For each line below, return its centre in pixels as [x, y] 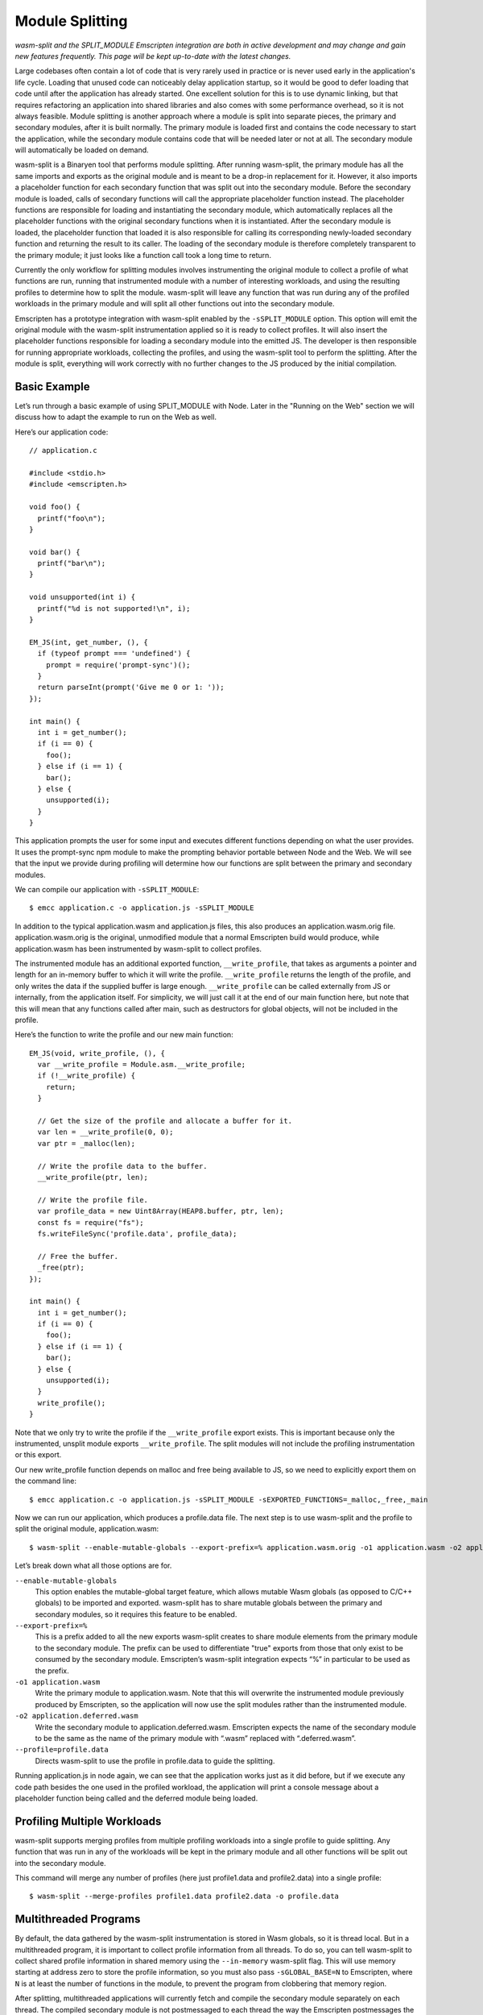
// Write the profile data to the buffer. [123, 1166]
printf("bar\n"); [72, 563]
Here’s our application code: [62, 432]
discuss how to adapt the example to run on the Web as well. [116, 417]
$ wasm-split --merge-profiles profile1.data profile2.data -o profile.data [184, 1897]
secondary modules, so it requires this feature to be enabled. [136, 1614]
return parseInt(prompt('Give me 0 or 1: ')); [131, 688]
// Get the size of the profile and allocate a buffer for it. [165, 1121]
